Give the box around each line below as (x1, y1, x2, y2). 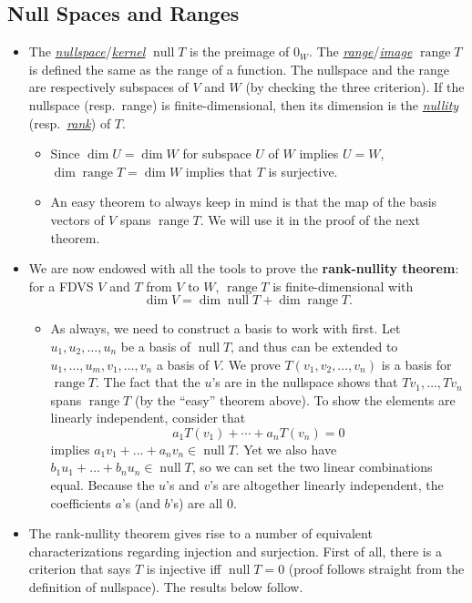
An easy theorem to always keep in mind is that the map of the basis (50, 192, 437, 211)
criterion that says (28, 559, 131, 578)
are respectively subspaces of (28, 77, 189, 97)
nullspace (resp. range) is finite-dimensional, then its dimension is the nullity (28, 95, 459, 114)
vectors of (50, 210, 105, 229)
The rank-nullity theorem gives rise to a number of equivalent (28, 524, 373, 543)
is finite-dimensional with (272, 276, 414, 295)
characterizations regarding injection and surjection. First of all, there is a (28, 541, 442, 560)
